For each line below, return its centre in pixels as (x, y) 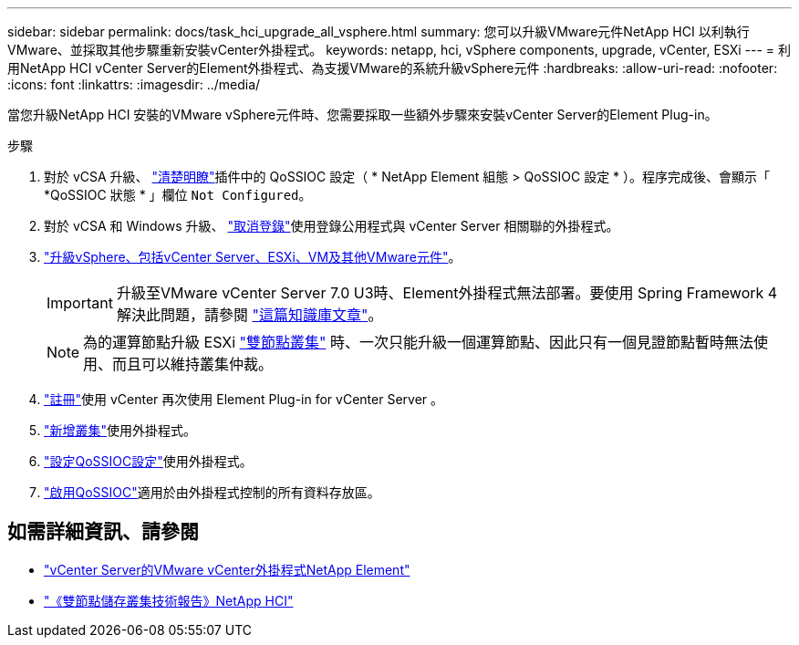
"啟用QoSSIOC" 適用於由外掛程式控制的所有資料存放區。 (212, 492)
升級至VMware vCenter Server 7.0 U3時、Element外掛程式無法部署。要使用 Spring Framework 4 (447, 293)
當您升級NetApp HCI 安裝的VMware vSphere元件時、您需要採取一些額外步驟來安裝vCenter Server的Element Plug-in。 (363, 114)
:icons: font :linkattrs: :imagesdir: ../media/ (134, 84)
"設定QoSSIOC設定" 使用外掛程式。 (148, 461)
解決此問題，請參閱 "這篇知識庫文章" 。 (249, 315)
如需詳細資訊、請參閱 (103, 532)
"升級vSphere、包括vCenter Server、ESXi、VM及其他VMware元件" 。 (253, 257)
